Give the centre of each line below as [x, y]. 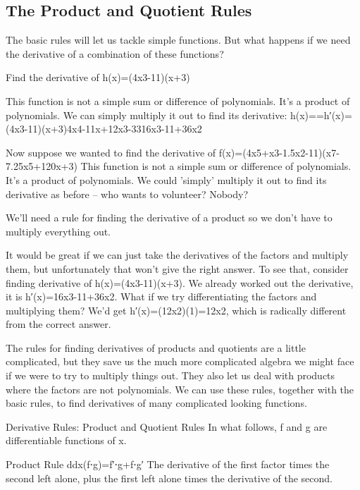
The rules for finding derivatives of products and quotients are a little [156, 347]
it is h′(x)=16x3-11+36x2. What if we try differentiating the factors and [161, 296]
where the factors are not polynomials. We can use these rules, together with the [180, 389]
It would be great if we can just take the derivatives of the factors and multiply [177, 255]
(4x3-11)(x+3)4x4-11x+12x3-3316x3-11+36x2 [104, 129]
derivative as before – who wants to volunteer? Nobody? [127, 194]
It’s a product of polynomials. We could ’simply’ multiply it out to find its [166, 179]
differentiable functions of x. [66, 440]
